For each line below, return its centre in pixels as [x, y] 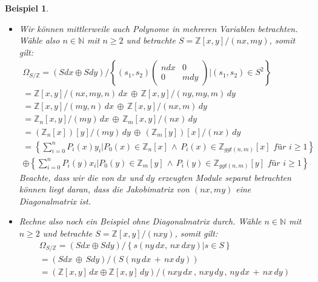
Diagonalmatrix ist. [55, 201]
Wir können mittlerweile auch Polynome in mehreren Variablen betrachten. [158, 28]
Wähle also [39, 40]
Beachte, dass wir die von [67, 177]
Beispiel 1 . [27, 8]
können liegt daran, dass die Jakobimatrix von [104, 189]
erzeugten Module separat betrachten [224, 177]
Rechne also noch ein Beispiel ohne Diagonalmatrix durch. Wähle [140, 221]
